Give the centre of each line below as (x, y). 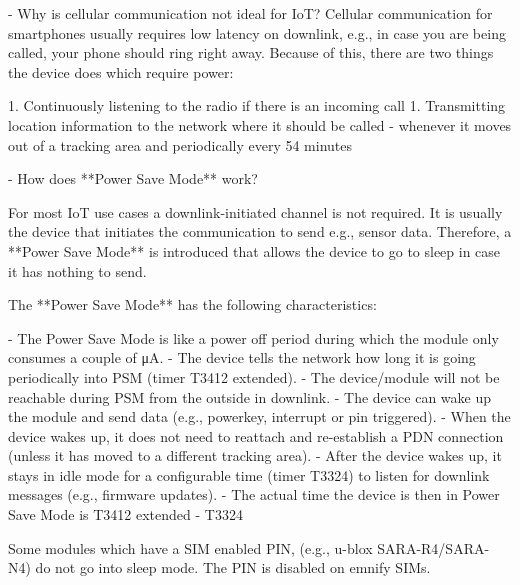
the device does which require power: (121, 71)
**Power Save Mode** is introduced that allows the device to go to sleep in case (254, 250)
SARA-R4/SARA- (433, 547)
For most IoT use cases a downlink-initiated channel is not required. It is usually (255, 211)
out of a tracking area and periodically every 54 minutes (180, 144)
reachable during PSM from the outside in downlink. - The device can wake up (250, 396)
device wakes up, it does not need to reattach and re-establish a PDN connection (256, 435)
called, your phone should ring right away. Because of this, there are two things (251, 52)
